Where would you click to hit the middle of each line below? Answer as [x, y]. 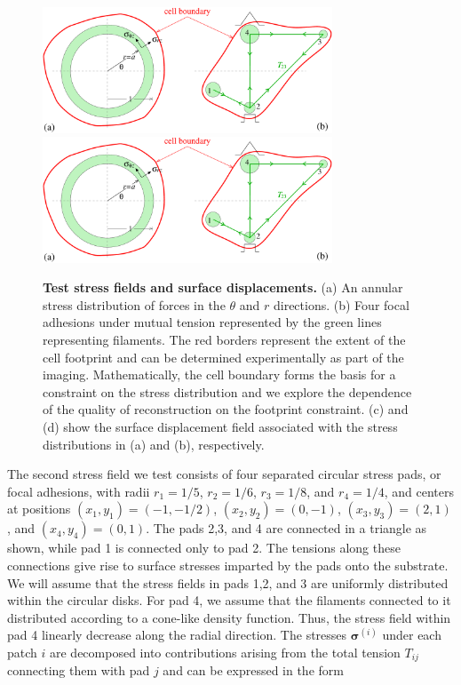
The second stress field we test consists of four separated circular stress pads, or [224, 474]
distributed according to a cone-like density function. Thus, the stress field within [229, 617]
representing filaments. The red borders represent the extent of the [224, 339]
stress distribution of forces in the [134, 304]
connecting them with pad [79, 670]
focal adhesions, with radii [79, 491]
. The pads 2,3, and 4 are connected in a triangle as [286, 528]
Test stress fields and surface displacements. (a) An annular [223, 287]
